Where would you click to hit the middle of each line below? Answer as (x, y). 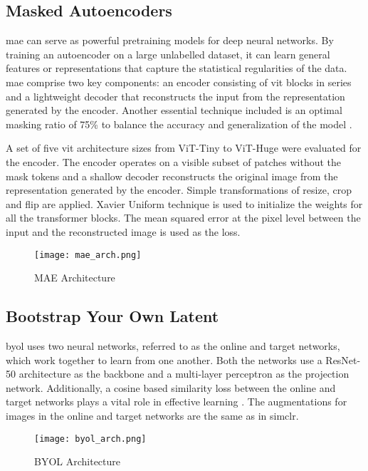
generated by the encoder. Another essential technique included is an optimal (174, 110)
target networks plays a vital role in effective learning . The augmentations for (177, 402)
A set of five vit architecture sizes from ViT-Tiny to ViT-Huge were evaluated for (184, 148)
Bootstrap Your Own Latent (112, 316)
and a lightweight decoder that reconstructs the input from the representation (175, 96)
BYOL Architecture (78, 461)
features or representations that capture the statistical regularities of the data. (177, 68)
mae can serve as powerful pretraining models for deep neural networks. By (170, 40)
